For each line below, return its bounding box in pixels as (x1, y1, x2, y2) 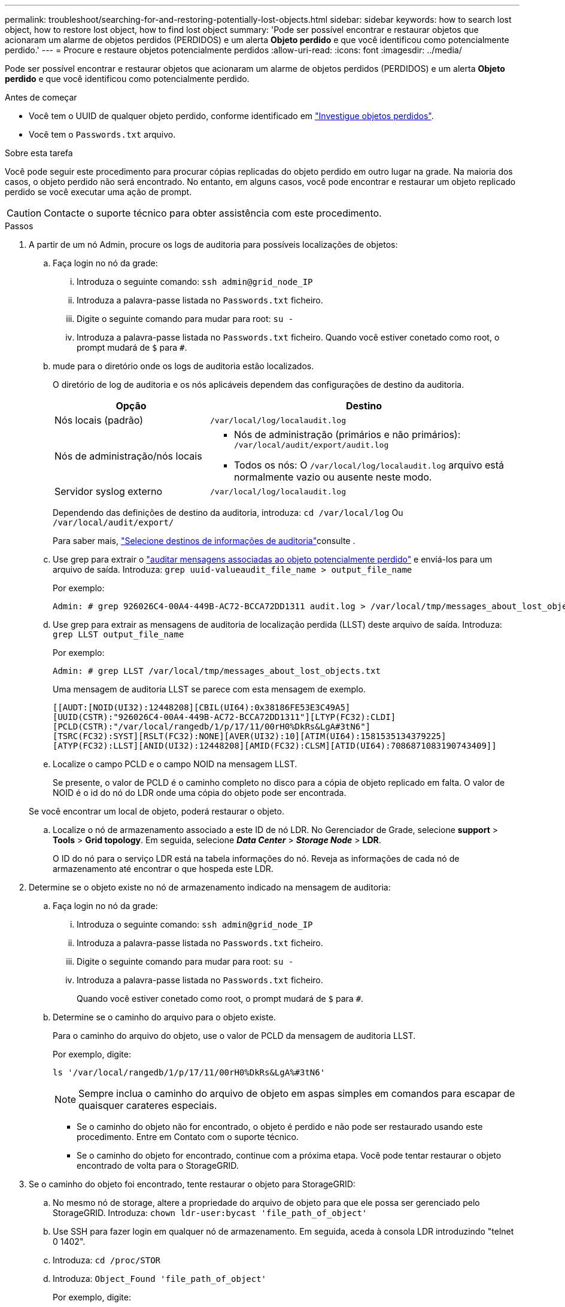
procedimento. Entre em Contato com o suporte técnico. (77, 1132, 299, 1142)
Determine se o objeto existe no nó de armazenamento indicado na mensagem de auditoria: (29, 882, 391, 892)
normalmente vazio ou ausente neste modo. (233, 471, 432, 483)
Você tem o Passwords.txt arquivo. (29, 129, 176, 139)
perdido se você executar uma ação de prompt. (5, 187, 192, 197)
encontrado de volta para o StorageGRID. (77, 1160, 239, 1171)
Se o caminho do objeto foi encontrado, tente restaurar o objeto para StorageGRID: (29, 1179, 356, 1189)
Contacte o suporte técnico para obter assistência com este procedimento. (44, 207, 382, 219)
